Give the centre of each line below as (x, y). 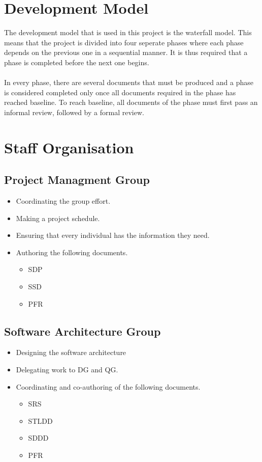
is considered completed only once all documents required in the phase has (120, 92)
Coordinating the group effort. (63, 201)
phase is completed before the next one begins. (77, 62)
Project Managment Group (77, 180)
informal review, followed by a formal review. (74, 112)
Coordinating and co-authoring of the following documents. (108, 386)
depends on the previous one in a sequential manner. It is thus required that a (126, 52)
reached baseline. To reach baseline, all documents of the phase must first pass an (131, 102)
